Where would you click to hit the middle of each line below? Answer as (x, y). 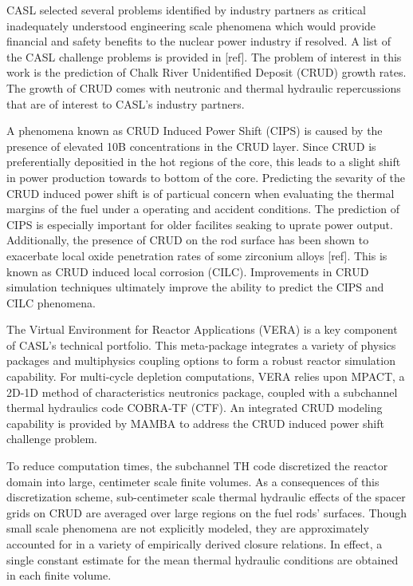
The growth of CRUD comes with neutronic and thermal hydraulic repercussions (204, 87)
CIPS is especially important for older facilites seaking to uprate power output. (200, 224)
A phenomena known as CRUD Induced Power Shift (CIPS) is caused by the (195, 131)
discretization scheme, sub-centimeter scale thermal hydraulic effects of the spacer (206, 497)
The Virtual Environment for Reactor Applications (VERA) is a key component (202, 329)
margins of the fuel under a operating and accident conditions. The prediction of (203, 209)
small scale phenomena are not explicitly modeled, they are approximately (188, 528)
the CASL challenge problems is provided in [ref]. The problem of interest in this (204, 56)
